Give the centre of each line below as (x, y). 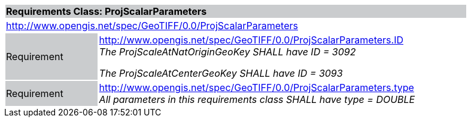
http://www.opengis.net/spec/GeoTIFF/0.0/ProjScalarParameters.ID (251, 40)
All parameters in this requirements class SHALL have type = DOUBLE (257, 99)
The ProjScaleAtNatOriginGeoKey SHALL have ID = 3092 (227, 52)
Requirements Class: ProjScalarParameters (107, 11)
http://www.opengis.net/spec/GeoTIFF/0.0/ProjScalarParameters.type (256, 87)
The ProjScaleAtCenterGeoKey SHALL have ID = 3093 (221, 73)
